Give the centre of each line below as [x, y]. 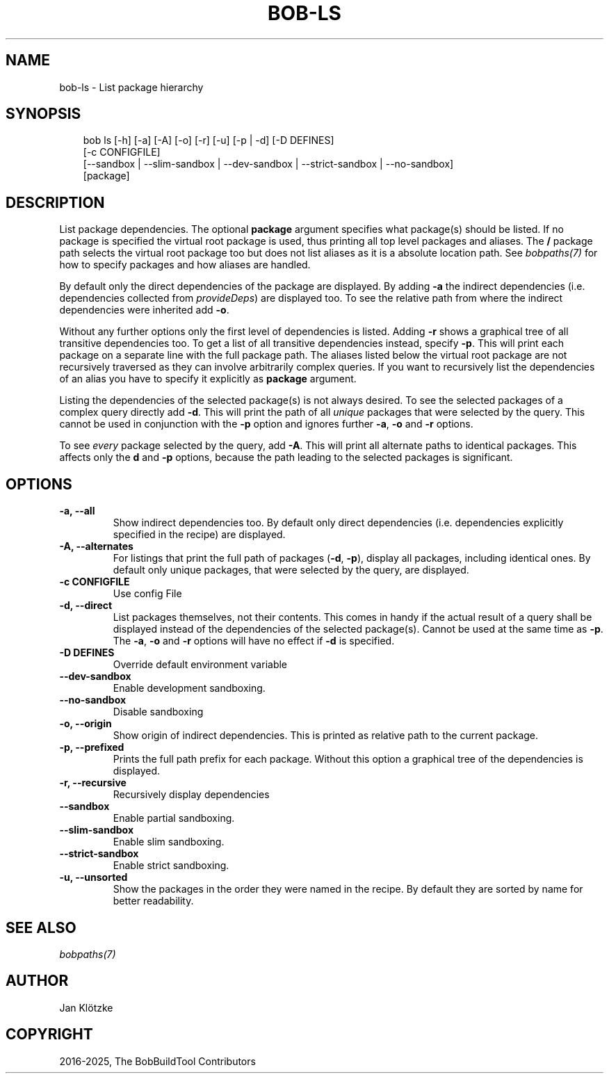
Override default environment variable [200, 665]
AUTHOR [37, 981]
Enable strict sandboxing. [171, 866]
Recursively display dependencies [191, 795]
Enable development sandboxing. [189, 688]
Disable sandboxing [158, 712]
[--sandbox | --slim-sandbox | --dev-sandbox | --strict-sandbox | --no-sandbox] [268, 164]
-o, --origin [86, 724]
